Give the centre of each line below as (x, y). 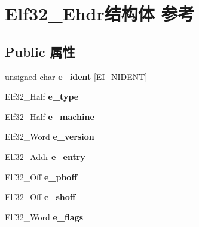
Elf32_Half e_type (42, 96)
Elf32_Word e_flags (44, 217)
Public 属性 (40, 51)
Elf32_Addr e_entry (45, 156)
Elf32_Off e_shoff (40, 197)
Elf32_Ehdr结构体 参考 (100, 13)
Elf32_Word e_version (50, 136)
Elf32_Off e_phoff (41, 177)
